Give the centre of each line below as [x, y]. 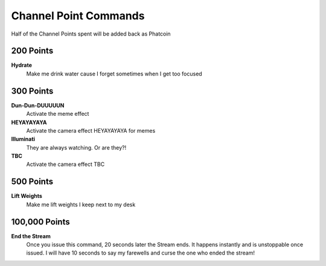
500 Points [32, 182]
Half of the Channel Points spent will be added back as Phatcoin [91, 34]
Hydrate [22, 65]
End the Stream [31, 236]
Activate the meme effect [58, 114]
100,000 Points [40, 222]
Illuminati [23, 139]
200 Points [32, 51]
